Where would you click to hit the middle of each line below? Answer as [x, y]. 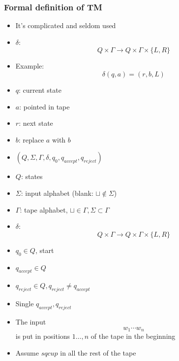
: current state [40, 90]
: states [32, 176]
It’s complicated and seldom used [66, 25]
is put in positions [43, 336]
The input [31, 321]
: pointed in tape [45, 106]
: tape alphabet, [44, 209]
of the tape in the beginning [133, 336]
